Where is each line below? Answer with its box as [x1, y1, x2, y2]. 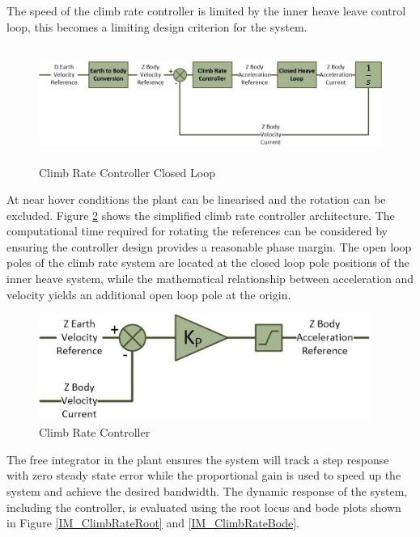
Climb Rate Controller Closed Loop [39, 163, 215, 180]
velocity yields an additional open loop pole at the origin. [6, 285, 291, 302]
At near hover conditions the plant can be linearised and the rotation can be [6, 191, 386, 208]
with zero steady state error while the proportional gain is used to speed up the [6, 467, 401, 484]
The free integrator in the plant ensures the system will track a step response [6, 450, 389, 467]
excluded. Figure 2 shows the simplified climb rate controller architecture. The [6, 206, 395, 223]
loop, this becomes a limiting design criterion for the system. [6, 18, 308, 35]
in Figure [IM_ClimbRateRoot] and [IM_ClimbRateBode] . [6, 514, 299, 531]
